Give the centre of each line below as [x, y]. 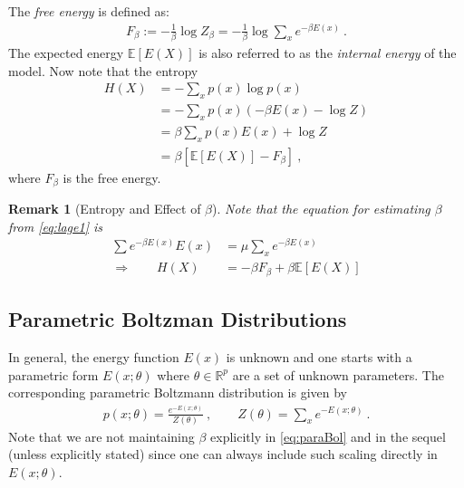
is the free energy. [112, 177]
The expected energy [66, 53]
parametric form [53, 374]
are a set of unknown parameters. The [338, 374]
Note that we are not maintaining [101, 436]
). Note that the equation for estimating [321, 209]
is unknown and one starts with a [319, 356]
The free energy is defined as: [89, 11]
